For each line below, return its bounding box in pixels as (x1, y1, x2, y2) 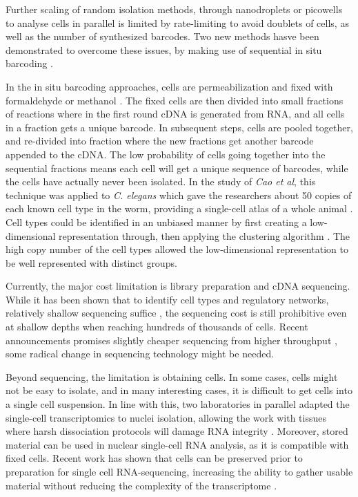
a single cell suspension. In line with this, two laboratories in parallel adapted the (6, 397, 350, 411)
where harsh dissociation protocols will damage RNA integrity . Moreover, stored (6, 424, 348, 438)
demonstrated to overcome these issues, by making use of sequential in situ (6, 42, 322, 57)
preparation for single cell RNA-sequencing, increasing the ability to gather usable (6, 465, 353, 478)
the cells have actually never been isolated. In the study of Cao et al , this (6, 174, 316, 189)
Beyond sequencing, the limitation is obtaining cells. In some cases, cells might (6, 369, 338, 384)
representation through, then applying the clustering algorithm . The (59, 228, 350, 243)
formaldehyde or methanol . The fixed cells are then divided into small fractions (6, 93, 344, 107)
